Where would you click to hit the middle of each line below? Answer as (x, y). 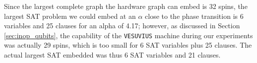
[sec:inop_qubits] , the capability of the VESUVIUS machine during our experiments (128, 35)
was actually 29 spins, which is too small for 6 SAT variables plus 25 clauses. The (128, 45)
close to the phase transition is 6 (194, 16)
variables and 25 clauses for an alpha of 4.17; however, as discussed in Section (122, 26)
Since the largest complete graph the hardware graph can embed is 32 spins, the (126, 6)
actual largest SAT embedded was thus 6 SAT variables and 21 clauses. (112, 55)
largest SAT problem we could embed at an (70, 16)
